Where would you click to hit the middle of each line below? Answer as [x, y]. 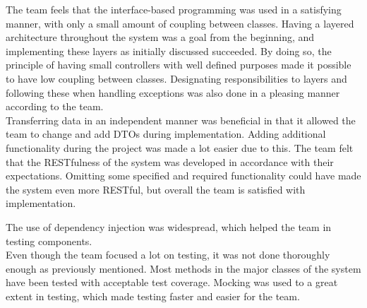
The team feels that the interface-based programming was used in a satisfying [174, 9]
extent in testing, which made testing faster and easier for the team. [153, 296]
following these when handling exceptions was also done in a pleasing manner [173, 92]
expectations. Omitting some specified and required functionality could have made [183, 176]
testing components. [49, 241]
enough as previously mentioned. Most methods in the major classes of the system [183, 268]
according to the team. [55, 106]
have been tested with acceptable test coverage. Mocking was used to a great [172, 282]
